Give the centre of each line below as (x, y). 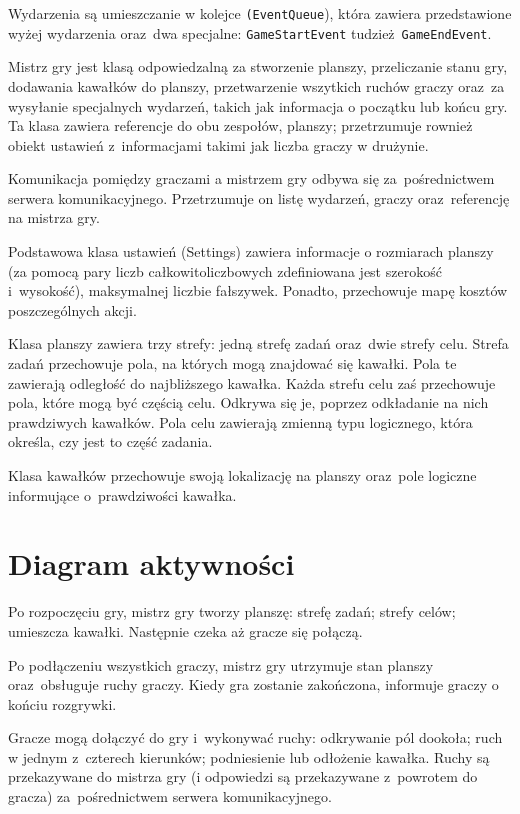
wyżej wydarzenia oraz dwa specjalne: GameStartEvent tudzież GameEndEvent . (250, 32)
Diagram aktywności (151, 563)
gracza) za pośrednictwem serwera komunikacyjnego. (170, 796)
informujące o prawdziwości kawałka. (122, 494)
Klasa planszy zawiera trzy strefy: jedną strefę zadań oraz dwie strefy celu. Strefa (258, 343)
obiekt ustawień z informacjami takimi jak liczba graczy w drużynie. (218, 144)
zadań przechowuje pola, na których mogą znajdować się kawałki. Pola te (232, 363)
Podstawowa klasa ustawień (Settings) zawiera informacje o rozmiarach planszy (251, 251)
